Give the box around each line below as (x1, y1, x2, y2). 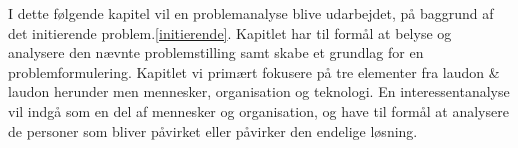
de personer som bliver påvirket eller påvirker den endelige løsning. (8, 120, 418, 141)
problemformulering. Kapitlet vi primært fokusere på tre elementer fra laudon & (8, 61, 500, 82)
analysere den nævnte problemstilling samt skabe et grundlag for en (8, 42, 424, 63)
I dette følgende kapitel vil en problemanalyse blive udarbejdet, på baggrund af (8, 3, 494, 23)
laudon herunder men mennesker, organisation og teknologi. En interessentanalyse (8, 81, 510, 102)
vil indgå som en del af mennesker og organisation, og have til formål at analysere (8, 100, 509, 121)
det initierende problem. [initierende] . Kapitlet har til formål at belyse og (8, 22, 452, 43)
